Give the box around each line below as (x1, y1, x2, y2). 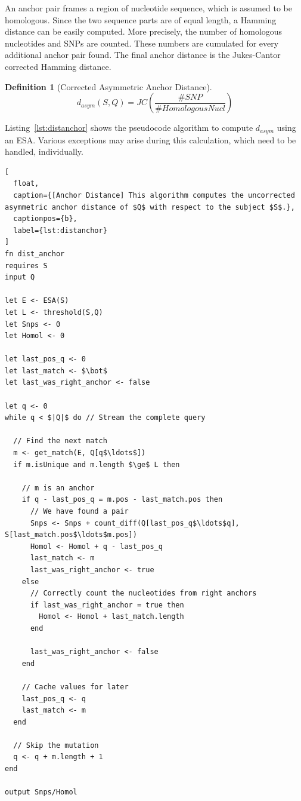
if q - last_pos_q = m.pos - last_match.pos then (21, 495, 223, 504)
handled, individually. (5, 145, 83, 158)
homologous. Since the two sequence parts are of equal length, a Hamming (5, 13, 277, 26)
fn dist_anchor (5, 249, 65, 258)
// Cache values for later (21, 682, 129, 691)
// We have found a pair (30, 507, 129, 516)
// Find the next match (13, 437, 107, 446)
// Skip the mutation (13, 741, 99, 750)
